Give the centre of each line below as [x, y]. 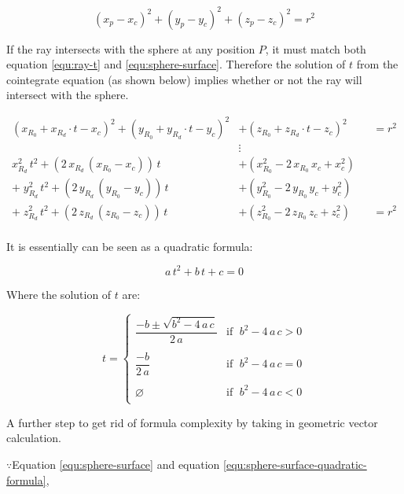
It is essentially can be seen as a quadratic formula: [130, 246]
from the [377, 64]
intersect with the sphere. [68, 95]
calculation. [34, 438]
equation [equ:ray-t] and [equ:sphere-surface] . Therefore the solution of [176, 64]
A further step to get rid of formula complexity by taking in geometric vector [192, 422]
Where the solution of [59, 294]
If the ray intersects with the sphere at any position [131, 48]
